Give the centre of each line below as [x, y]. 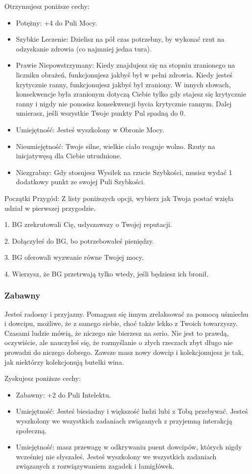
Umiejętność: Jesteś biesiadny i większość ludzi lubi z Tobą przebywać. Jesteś [132, 411]
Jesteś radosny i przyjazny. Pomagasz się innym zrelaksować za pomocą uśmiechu [126, 313]
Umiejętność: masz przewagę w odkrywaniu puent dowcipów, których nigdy [129, 447]
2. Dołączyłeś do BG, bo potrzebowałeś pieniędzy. [79, 240]
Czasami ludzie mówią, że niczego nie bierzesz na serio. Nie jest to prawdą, [117, 333]
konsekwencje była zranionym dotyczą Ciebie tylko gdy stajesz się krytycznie [131, 94]
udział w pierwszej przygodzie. [50, 208]
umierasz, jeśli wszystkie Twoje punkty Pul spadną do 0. [101, 113]
